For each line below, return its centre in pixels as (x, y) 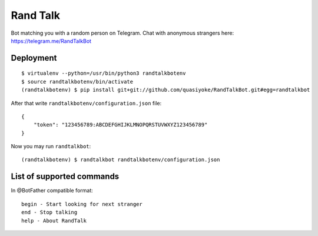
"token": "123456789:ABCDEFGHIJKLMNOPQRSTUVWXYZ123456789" (120, 125)
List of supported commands (65, 177)
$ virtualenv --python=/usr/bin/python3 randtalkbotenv (104, 73)
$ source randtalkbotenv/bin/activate (77, 82)
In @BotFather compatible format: (52, 191)
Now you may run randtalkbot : (51, 147)
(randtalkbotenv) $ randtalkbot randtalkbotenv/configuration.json (121, 160)
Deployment (34, 58)
